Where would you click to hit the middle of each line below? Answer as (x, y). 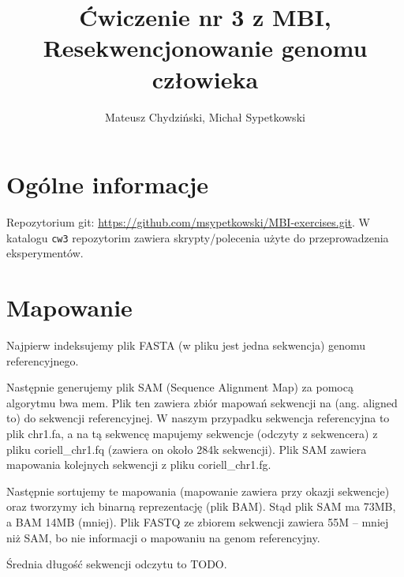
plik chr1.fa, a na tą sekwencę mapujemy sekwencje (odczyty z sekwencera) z (192, 433)
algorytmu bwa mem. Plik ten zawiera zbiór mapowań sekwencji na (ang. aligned (202, 402)
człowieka (205, 79)
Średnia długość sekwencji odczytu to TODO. (117, 564)
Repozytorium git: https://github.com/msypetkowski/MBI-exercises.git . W (188, 222)
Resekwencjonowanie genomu (205, 48)
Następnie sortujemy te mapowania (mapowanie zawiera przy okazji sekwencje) (198, 491)
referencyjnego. (43, 360)
